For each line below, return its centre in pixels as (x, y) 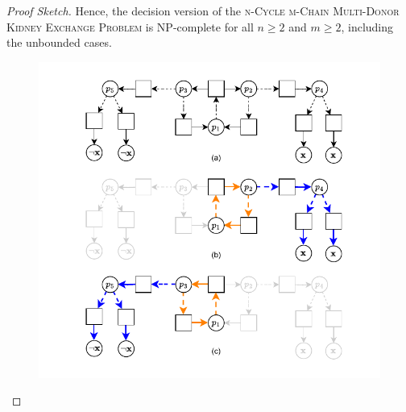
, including (367, 26)
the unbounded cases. (59, 42)
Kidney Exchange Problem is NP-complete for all (130, 26)
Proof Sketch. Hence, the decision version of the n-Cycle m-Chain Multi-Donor (203, 10)
